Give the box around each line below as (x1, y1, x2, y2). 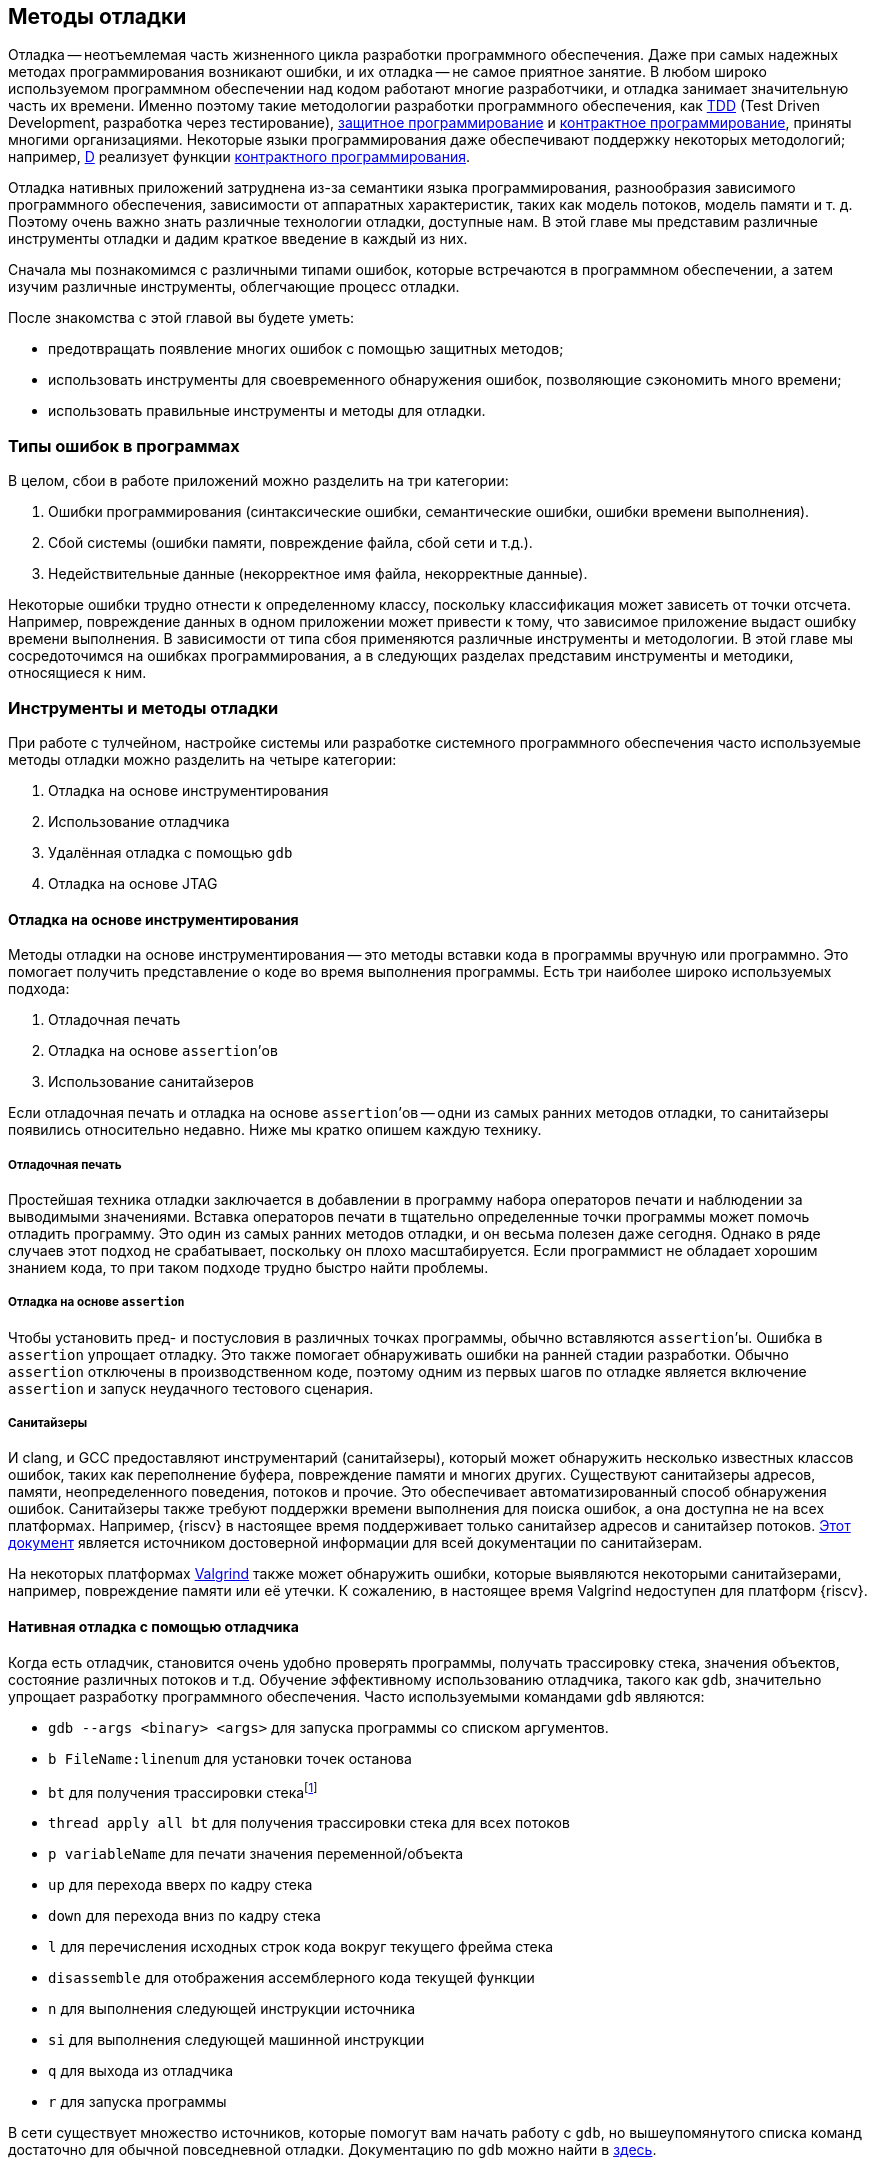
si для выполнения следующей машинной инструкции (48, 2031, 425, 2049)
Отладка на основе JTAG (48, 874, 218, 892)
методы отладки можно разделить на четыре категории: (8, 750, 397, 768)
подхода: (8, 980, 70, 998)
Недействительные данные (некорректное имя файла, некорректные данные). (48, 565, 588, 583)
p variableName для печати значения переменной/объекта (48, 1845, 464, 1863)
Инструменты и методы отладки (8, 697, 279, 718)
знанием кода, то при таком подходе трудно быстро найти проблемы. (8, 1258, 489, 1276)
